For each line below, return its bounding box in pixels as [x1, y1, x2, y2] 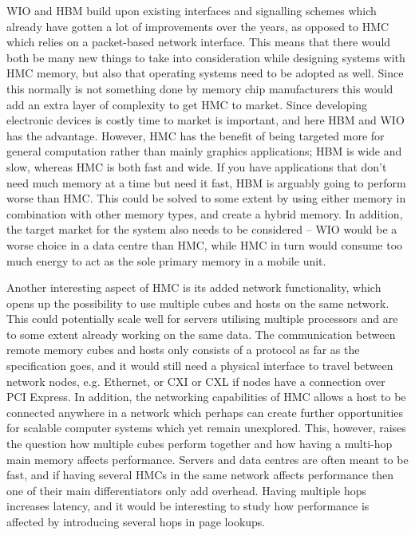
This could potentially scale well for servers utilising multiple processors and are [6, 310, 398, 327]
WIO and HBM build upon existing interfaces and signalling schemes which [6, 2, 377, 18]
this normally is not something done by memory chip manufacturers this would [6, 80, 393, 96]
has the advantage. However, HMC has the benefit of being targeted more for [6, 127, 385, 144]
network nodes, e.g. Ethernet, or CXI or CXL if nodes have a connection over [6, 372, 385, 389]
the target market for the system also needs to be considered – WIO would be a [6, 221, 397, 238]
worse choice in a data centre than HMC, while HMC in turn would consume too [6, 236, 403, 253]
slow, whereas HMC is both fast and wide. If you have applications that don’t [6, 158, 387, 175]
